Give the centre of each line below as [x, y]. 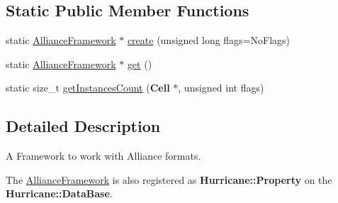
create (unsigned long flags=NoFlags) [209, 40]
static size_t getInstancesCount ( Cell [88, 88]
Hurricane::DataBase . [59, 193]
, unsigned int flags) [221, 88]
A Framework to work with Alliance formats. [103, 156]
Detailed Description [83, 126]
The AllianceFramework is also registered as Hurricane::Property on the [169, 179]
